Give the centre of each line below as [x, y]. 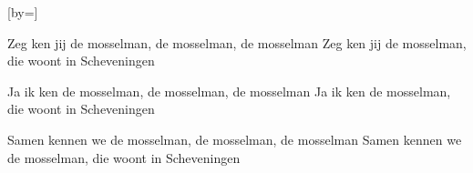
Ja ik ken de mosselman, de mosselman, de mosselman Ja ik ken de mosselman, [229, 91]
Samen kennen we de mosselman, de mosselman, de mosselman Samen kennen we [235, 139]
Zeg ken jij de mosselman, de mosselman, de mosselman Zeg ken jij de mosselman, [237, 42]
